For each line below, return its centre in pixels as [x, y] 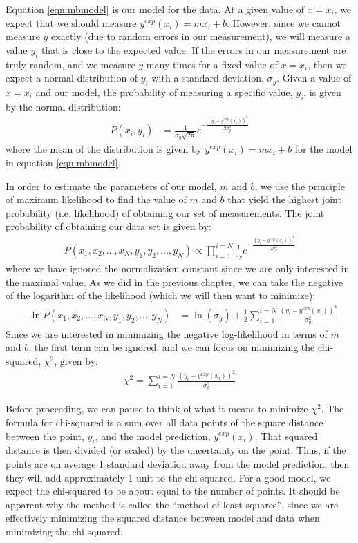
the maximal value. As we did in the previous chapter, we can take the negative [175, 282]
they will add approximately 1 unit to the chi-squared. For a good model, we [168, 477]
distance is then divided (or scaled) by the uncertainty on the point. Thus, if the [176, 450]
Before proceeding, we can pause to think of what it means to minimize [157, 409]
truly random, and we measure [70, 64]
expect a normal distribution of [72, 78]
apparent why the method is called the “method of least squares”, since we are [172, 504]
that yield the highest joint [284, 199]
